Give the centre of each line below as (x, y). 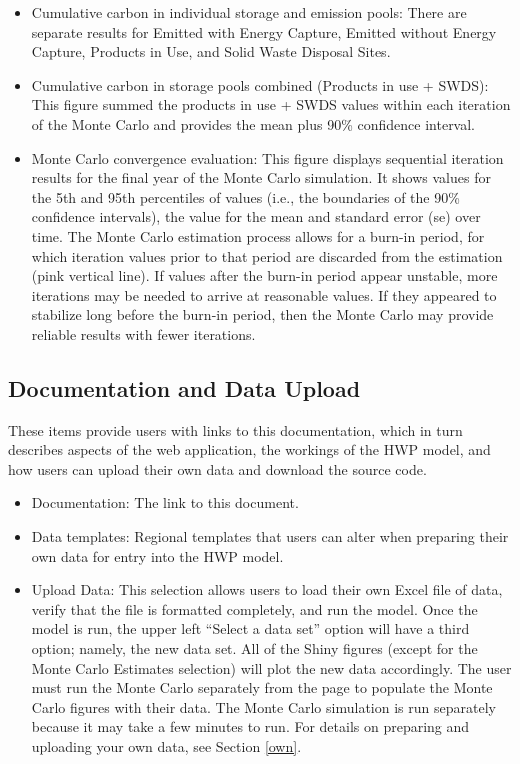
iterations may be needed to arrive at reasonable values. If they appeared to (264, 294)
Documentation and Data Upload (184, 387)
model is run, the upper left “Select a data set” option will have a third (250, 628)
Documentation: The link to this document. (165, 502)
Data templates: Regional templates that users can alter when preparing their (270, 536)
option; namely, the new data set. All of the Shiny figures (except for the (254, 648)
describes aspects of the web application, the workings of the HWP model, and (249, 449)
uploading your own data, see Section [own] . (166, 746)
